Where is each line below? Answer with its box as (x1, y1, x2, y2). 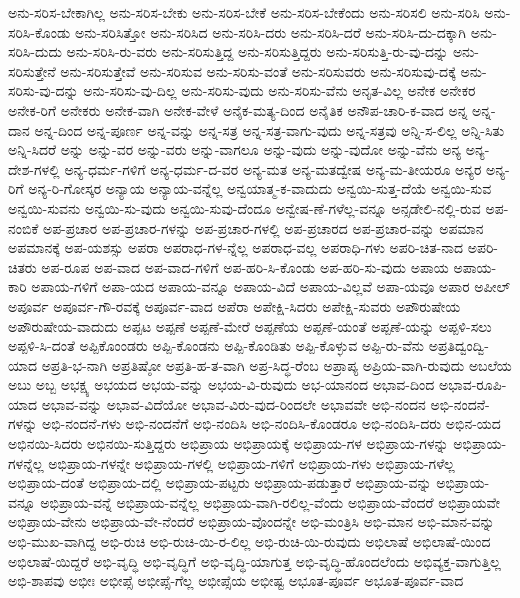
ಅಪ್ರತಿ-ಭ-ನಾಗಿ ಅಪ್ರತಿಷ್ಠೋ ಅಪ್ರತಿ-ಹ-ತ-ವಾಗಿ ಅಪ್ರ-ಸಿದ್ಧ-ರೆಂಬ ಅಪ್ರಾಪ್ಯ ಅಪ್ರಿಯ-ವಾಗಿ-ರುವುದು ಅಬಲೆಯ (41, 354, 512, 375)
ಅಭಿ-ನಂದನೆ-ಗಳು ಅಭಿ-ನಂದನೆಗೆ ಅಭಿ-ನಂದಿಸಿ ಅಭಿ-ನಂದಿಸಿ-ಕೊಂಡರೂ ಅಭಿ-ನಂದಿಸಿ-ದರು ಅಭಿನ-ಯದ (41, 413, 501, 434)
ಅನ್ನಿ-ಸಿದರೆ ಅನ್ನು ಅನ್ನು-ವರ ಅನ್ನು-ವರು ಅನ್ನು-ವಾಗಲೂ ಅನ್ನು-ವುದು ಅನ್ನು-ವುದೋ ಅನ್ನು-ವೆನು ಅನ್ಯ (8, 139, 462, 160)
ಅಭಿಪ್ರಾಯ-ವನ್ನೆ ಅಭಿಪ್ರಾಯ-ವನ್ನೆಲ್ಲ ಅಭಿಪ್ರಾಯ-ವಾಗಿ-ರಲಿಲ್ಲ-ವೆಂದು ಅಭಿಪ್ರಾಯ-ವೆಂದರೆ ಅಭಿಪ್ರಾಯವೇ (40, 491, 500, 512)
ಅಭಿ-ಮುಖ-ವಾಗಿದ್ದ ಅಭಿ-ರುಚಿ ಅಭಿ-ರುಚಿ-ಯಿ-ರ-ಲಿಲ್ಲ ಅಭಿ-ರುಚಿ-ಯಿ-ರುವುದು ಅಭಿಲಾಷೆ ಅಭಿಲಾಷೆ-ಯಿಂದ (8, 531, 491, 552)
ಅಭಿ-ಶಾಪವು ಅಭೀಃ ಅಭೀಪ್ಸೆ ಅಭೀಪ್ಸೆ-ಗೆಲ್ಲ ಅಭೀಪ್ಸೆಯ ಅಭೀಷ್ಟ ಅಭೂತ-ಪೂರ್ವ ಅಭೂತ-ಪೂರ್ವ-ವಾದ (8, 570, 464, 591)
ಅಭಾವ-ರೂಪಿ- (438, 374, 507, 395)
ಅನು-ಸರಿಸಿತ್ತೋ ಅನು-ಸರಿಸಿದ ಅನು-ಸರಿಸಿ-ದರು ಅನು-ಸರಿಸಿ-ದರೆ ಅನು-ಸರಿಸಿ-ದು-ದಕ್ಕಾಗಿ (74, 21, 467, 42)
